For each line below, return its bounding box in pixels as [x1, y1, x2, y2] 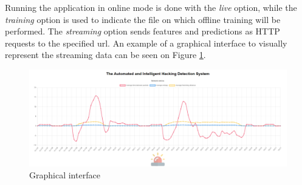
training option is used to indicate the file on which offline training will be [5, 13, 281, 25]
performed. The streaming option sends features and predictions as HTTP [5, 25, 280, 37]
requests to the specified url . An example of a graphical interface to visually [5, 36, 287, 49]
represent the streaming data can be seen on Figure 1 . [5, 48, 206, 61]
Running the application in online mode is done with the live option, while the [5, 1, 297, 13]
